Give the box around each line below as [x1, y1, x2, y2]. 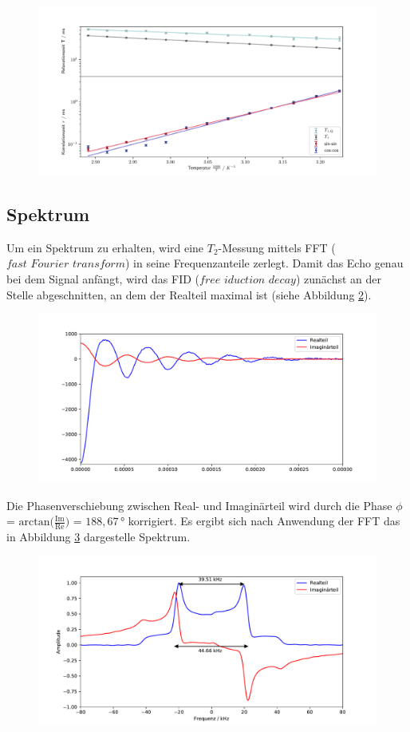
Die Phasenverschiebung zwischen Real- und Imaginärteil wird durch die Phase [6, 497, 392, 513]
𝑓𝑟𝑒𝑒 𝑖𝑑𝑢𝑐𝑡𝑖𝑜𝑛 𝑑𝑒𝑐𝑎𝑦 [199, 274, 296, 286]
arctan [18, 516, 50, 528]
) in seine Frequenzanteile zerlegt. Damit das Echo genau [124, 255, 404, 271]
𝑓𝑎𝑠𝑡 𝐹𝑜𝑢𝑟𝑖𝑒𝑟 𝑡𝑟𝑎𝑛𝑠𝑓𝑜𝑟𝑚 [6, 259, 125, 271]
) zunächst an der [295, 270, 381, 287]
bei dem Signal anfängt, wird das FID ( [6, 270, 200, 287]
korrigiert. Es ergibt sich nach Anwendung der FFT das [128, 512, 400, 529]
